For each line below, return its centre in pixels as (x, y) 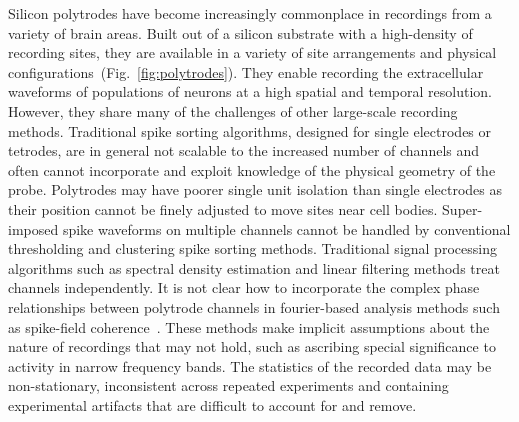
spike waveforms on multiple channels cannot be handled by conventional (286, 228)
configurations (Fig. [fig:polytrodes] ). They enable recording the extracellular (246, 71)
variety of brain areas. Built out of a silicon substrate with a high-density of (240, 32)
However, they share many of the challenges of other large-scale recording (233, 110)
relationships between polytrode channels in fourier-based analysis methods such (254, 306)
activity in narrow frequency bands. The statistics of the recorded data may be (250, 365)
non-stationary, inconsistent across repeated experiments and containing (228, 385)
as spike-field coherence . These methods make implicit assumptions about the (249, 326)
